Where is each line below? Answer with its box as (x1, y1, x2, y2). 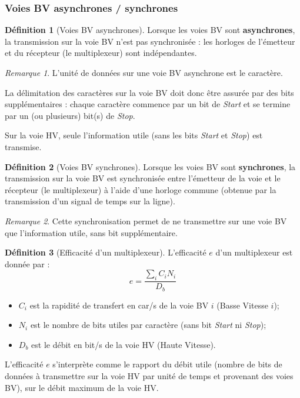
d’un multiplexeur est (215, 246, 293, 258)
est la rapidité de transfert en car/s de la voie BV (29, 298, 209, 311)
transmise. (5, 140, 42, 152)
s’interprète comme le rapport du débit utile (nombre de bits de (52, 358, 282, 370)
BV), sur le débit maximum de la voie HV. (5, 381, 159, 393)
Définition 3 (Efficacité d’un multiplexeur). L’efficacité (5, 246, 206, 258)
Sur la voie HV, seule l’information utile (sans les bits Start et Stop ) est (5, 129, 263, 141)
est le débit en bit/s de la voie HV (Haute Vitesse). (31, 338, 216, 350)
